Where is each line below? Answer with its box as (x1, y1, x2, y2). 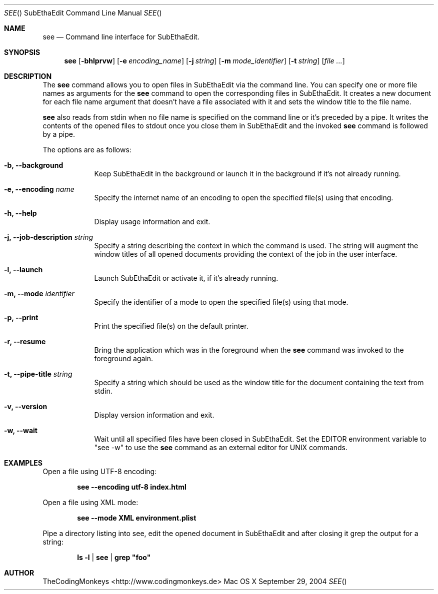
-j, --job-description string (4, 233, 93, 241)
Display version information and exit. (94, 411, 214, 419)
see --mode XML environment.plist (77, 514, 196, 522)
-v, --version (4, 402, 47, 411)
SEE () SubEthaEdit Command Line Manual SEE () (4, 8, 162, 17)
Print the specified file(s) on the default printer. (94, 322, 248, 330)
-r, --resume (4, 337, 46, 346)
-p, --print (4, 313, 38, 322)
